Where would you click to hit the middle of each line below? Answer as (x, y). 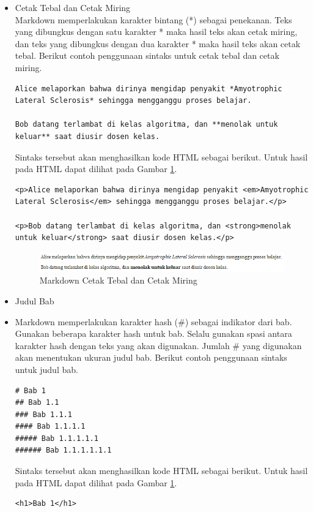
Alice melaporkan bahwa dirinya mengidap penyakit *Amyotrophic (149, 88)
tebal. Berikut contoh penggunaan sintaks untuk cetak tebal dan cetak (147, 55)
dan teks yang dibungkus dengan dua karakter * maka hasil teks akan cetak (158, 43)
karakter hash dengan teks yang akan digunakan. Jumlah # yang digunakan (158, 345)
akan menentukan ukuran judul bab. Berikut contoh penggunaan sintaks (151, 357)
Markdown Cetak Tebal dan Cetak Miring (118, 280)
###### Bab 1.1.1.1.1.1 (63, 450)
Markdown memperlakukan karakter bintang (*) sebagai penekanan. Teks (153, 19)
